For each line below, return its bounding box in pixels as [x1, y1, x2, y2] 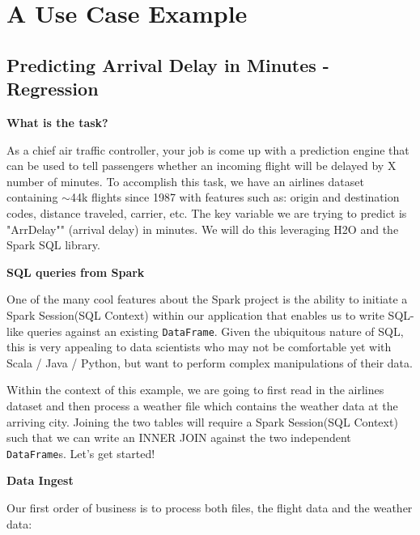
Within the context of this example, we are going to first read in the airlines [6, 381, 384, 398]
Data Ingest [6, 472, 74, 489]
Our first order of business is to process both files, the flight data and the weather [6, 499, 413, 516]
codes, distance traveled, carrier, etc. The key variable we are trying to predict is [6, 204, 407, 221]
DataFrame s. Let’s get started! [6, 444, 155, 461]
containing [6, 189, 58, 206]
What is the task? [6, 113, 108, 130]
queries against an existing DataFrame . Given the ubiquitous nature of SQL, [27, 322, 404, 339]
